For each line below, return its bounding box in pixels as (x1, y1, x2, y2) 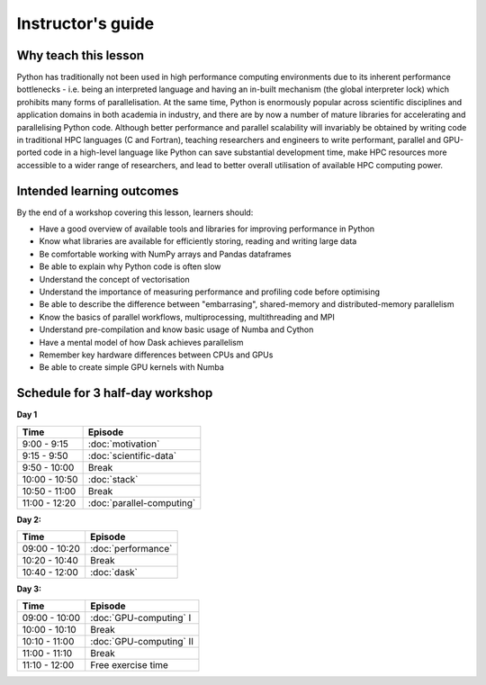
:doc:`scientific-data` (87, 449, 177, 462)
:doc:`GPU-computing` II (90, 635, 193, 648)
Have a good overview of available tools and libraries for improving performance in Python (39, 223, 375, 234)
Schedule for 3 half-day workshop (16, 385, 213, 401)
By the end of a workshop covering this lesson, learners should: (16, 207, 254, 218)
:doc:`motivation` (87, 437, 160, 450)
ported (16, 147, 42, 158)
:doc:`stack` (87, 473, 139, 485)
